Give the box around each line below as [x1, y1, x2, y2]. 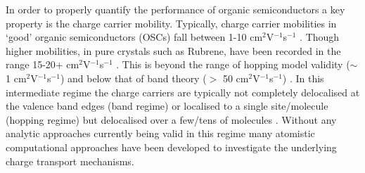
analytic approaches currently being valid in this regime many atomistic [6, 126, 315, 141]
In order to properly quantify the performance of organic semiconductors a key [6, 2, 345, 16]
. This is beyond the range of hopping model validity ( [116, 57, 350, 72]
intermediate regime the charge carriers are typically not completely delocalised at [6, 84, 360, 99]
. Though [300, 30, 340, 44]
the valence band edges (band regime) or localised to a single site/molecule [6, 98, 328, 113]
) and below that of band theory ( [60, 70, 207, 85]
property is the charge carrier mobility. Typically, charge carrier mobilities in [6, 15, 337, 30]
